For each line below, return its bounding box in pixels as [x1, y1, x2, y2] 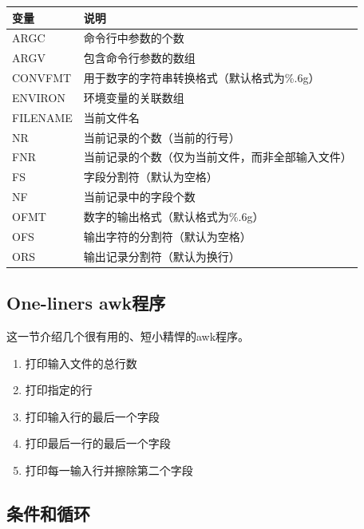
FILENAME [12, 109, 73, 125]
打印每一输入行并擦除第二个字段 [25, 461, 193, 478]
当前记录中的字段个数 [83, 188, 196, 205]
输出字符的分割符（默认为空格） [83, 227, 251, 244]
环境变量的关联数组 [83, 89, 184, 105]
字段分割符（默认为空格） [83, 168, 218, 185]
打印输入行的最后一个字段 [25, 408, 160, 424]
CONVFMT [12, 69, 72, 86]
